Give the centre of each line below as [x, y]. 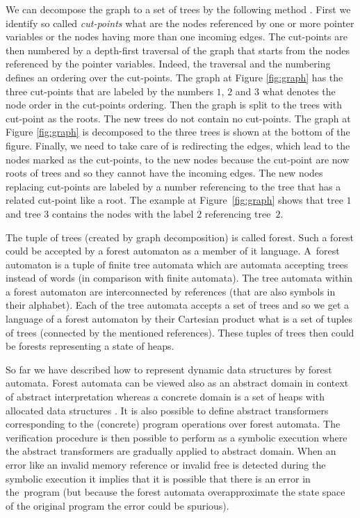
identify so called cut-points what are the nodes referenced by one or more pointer [180, 23]
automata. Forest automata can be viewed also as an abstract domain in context [177, 383]
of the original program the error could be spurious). [117, 505]
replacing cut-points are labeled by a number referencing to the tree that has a [173, 186]
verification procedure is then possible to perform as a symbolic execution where [177, 437]
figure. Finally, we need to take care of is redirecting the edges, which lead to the [178, 145]
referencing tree [238, 213]
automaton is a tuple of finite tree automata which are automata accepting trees [177, 264]
